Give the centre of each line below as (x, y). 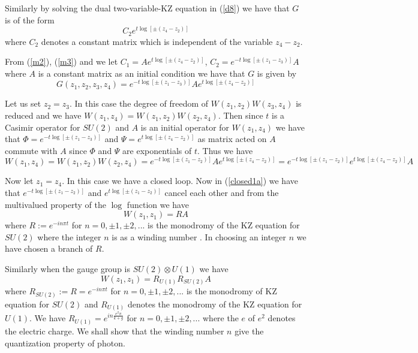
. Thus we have (225, 150)
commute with (31, 150)
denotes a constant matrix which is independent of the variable (157, 41)
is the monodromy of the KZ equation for (224, 225)
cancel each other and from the (222, 193)
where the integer (69, 236)
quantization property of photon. (65, 343)
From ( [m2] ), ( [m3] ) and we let (61, 61)
